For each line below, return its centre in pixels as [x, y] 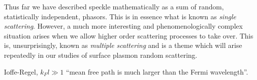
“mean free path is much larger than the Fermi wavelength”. [157, 71]
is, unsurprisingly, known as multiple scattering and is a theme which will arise [123, 45]
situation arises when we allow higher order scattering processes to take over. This [129, 35]
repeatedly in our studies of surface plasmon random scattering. [101, 55]
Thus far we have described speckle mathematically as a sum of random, [114, 6]
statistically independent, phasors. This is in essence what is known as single [120, 16]
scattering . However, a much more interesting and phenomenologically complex [124, 26]
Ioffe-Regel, [21, 71]
